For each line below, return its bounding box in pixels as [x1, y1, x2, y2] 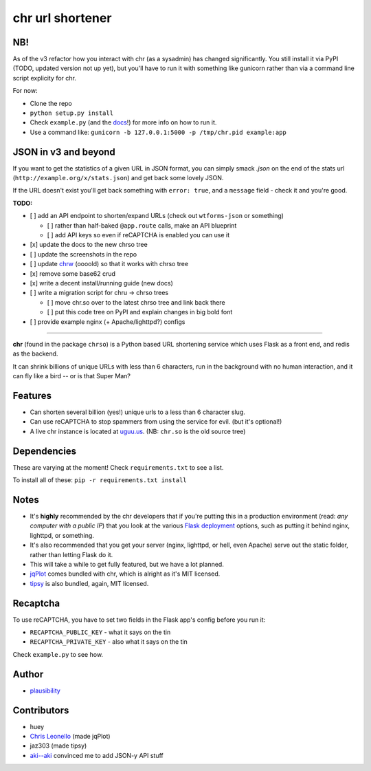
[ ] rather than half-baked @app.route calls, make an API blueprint [47, 221, 237, 230]
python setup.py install [30, 109, 113, 117]
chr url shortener [12, 10, 112, 25]
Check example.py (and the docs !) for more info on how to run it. [30, 118, 217, 127]
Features [12, 389, 52, 402]
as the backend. [12, 349, 58, 358]
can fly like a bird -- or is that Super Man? [12, 372, 131, 380]
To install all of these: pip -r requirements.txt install [12, 476, 187, 484]
